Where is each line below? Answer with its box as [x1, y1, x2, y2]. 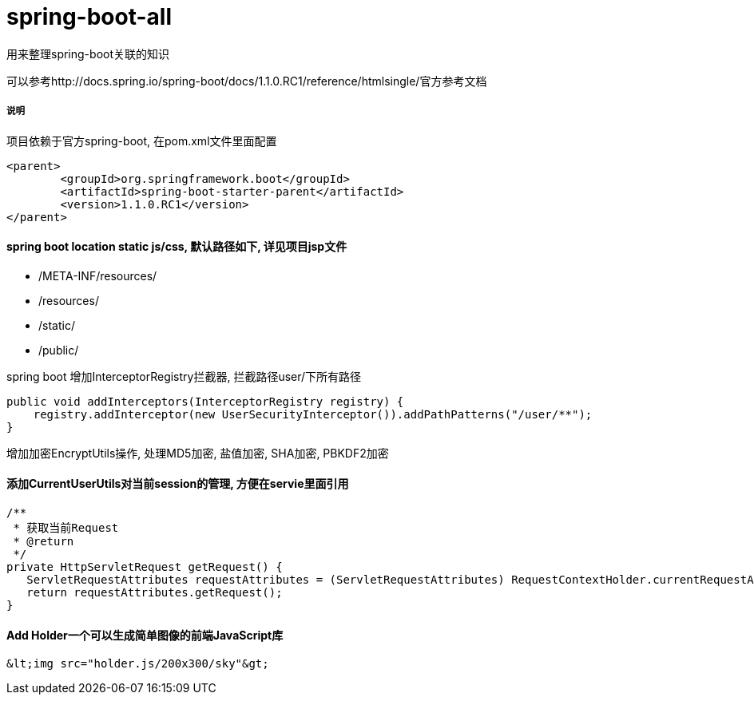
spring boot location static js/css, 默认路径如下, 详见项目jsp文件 [6, 240, 347, 254]
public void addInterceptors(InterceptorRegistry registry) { [6, 394, 404, 408]
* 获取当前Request [13, 521, 119, 534]
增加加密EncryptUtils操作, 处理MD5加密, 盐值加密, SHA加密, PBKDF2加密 [6, 446, 389, 460]
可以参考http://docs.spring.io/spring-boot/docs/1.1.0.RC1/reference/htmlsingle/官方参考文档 [6, 73, 487, 88]
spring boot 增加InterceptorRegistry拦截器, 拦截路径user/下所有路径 [6, 369, 362, 383]
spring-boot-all [6, 3, 172, 30]
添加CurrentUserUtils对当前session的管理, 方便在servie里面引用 [6, 477, 349, 491]
